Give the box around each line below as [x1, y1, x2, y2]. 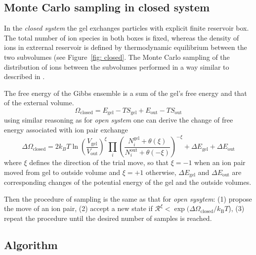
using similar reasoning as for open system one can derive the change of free [4, 115, 233, 125]
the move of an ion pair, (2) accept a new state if [4, 203, 153, 213]
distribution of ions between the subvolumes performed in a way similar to [4, 61, 229, 72]
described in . [4, 71, 45, 82]
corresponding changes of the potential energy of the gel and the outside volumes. [4, 177, 252, 187]
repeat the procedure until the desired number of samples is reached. [4, 212, 212, 223]
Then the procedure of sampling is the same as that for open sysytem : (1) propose [4, 193, 252, 204]
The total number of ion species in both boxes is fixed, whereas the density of [4, 32, 239, 42]
